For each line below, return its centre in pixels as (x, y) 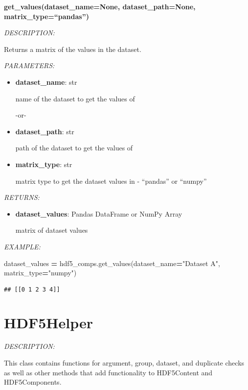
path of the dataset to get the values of (74, 148)
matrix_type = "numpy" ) (40, 273)
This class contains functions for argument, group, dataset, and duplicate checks (124, 363)
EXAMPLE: (22, 246)
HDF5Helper (48, 323)
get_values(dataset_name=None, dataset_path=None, (100, 6)
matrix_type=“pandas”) (46, 16)
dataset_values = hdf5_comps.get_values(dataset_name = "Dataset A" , (112, 263)
